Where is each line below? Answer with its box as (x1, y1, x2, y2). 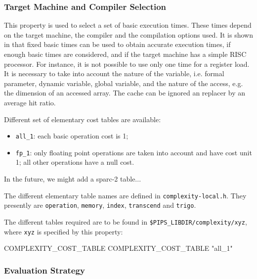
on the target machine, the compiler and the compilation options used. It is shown (4, 29, 253, 40)
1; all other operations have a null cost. (15, 157, 134, 167)
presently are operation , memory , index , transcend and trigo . (4, 200, 196, 210)
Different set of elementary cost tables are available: (4, 114, 161, 124)
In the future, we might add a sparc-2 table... (4, 174, 141, 184)
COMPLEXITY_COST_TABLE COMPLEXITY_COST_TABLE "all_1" (4, 243, 233, 253)
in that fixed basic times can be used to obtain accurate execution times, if (4, 39, 231, 49)
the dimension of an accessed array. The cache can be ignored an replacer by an (4, 88, 246, 98)
